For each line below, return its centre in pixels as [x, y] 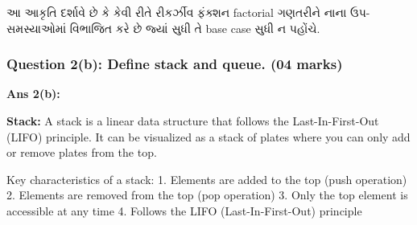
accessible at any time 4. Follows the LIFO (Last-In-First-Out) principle [184, 210]
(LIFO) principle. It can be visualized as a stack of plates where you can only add [208, 136]
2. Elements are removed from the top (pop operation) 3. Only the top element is [207, 195]
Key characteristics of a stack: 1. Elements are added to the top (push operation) [207, 179]
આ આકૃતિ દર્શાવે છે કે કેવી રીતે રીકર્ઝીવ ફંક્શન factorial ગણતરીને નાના [177, 12]
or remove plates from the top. [82, 152]
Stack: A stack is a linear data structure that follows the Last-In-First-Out [193, 121]
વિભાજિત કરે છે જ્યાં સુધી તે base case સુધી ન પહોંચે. [195, 28]
